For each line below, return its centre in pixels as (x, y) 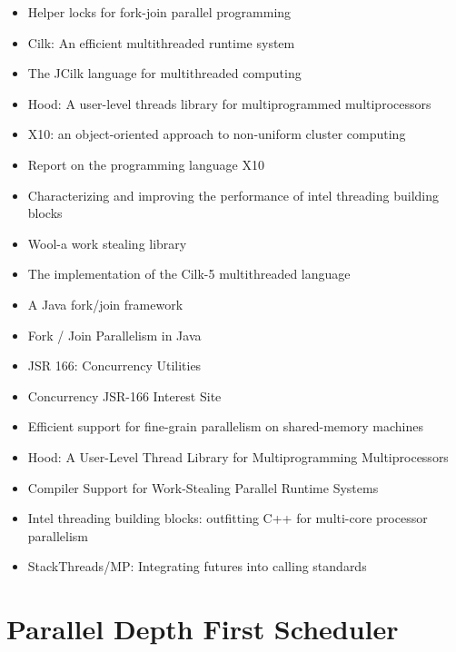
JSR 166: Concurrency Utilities (114, 366)
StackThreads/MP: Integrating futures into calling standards (197, 566)
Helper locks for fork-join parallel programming (159, 12)
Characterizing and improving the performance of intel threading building (233, 195)
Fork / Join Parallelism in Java (114, 335)
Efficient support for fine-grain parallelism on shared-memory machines (225, 426)
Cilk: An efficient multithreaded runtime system (161, 42)
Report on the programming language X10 (146, 164)
